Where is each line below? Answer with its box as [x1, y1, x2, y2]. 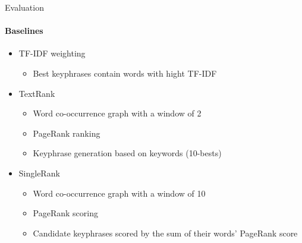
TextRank [18, 87, 55, 99]
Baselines [5, 24, 43, 37]
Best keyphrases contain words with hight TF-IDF [33, 67, 217, 79]
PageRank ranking [33, 127, 100, 139]
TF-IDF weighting [18, 47, 86, 59]
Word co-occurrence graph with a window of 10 [33, 187, 206, 199]
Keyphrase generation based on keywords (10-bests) [33, 147, 222, 159]
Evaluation [5, 1, 44, 13]
